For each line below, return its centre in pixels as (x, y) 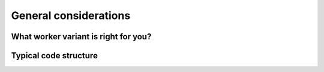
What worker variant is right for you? (81, 37)
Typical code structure (55, 56)
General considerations (71, 15)
